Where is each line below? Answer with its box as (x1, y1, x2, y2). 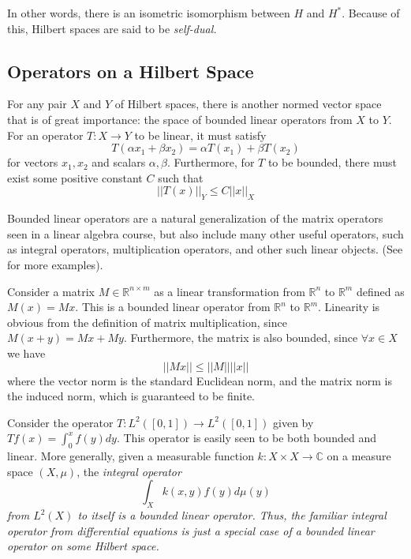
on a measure (327, 448, 391, 464)
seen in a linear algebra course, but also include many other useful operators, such (7, 225, 404, 242)
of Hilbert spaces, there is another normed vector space (114, 96, 382, 112)
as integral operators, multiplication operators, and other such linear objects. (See (7, 241, 403, 257)
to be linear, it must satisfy (134, 126, 267, 143)
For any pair (7, 96, 67, 112)
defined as (356, 283, 405, 299)
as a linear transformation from (154, 283, 305, 299)
